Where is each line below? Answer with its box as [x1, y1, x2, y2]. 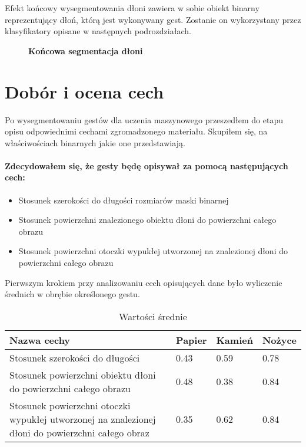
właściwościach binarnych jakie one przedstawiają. [5, 136, 185, 149]
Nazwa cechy [9, 333, 71, 347]
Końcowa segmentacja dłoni [28, 44, 143, 57]
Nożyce [262, 333, 297, 347]
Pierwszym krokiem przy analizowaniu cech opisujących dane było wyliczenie [5, 276, 282, 288]
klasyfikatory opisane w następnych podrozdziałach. [5, 25, 191, 37]
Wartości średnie [119, 309, 187, 323]
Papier [176, 333, 207, 347]
